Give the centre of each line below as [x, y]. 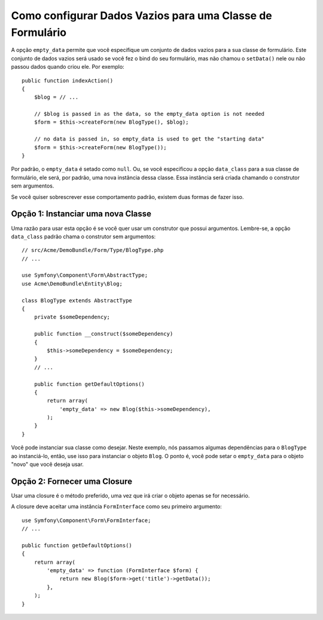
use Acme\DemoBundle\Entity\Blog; [72, 283]
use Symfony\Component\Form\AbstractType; [85, 275]
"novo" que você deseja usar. [47, 464]
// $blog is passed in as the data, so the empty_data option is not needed [149, 114]
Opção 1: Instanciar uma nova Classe [81, 214]
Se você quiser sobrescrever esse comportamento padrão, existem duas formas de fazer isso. [127, 197]
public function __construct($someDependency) [103, 334]
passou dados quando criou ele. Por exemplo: [68, 67]
